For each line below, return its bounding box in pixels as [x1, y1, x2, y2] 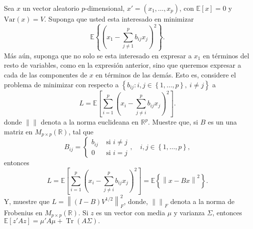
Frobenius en [4, 207, 43, 217]
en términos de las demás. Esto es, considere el [96, 70, 236, 79]
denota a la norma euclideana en [41, 117, 139, 127]
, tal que [68, 126, 94, 136]
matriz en [4, 126, 33, 136]
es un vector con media [96, 207, 165, 217]
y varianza [174, 207, 205, 217]
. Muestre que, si [148, 117, 198, 127]
